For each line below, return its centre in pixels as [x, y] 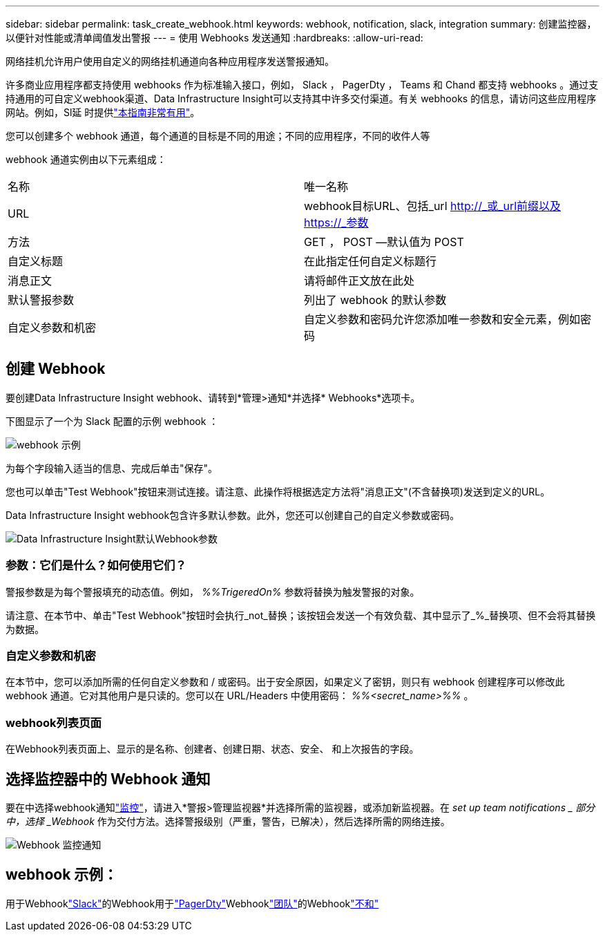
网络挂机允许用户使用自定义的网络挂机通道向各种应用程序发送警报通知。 [170, 61]
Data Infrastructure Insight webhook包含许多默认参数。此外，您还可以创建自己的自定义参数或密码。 [233, 515]
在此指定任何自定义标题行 [371, 261]
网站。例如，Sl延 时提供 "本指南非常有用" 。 [103, 112]
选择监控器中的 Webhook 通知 [108, 779]
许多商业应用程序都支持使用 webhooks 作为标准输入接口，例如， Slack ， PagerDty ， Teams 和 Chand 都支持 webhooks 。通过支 [302, 85]
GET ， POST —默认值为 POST [384, 242]
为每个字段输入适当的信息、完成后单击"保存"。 [112, 468]
